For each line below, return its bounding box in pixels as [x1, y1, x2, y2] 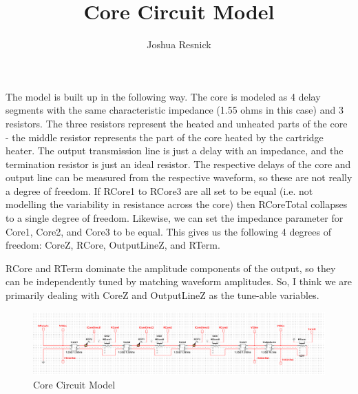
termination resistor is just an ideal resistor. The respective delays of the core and [6, 156, 351, 171]
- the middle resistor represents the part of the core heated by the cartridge [6, 129, 324, 144]
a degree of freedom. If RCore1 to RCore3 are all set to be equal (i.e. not [6, 183, 313, 198]
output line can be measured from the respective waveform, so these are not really [6, 170, 352, 185]
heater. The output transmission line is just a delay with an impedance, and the [6, 143, 344, 158]
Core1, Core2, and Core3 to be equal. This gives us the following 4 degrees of [6, 224, 331, 238]
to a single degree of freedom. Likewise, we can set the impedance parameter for [6, 211, 344, 225]
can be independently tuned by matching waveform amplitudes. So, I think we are [6, 274, 352, 289]
